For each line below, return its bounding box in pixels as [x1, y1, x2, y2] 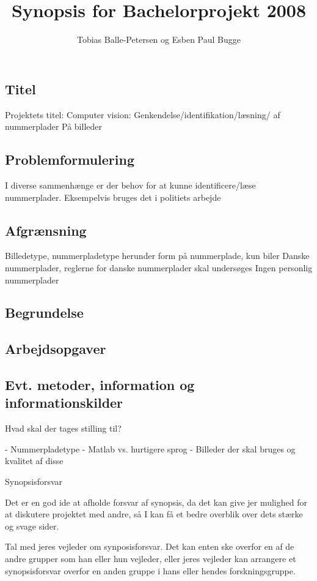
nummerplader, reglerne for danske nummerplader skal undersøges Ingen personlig [5, 261, 313, 274]
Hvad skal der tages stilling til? [5, 422, 122, 435]
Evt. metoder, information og [5, 375, 195, 394]
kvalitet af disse [5, 454, 64, 467]
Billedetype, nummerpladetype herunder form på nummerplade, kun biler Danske [5, 249, 310, 262]
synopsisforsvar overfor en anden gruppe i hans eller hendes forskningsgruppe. [5, 564, 296, 577]
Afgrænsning [5, 220, 87, 239]
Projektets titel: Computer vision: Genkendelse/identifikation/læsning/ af [5, 108, 280, 121]
